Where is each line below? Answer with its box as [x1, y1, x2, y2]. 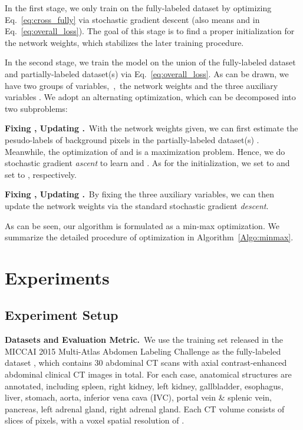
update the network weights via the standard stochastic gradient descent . [5, 199, 269, 211]
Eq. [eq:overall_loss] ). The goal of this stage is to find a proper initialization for [5, 25, 295, 37]
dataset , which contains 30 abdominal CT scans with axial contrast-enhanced [5, 356, 287, 369]
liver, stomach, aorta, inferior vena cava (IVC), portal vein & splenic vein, [5, 391, 272, 403]
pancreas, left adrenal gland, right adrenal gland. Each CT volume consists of [5, 402, 285, 415]
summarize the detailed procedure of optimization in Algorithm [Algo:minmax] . [5, 231, 294, 243]
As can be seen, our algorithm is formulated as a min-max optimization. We [5, 219, 279, 231]
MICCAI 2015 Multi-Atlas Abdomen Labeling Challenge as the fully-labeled [5, 345, 281, 357]
